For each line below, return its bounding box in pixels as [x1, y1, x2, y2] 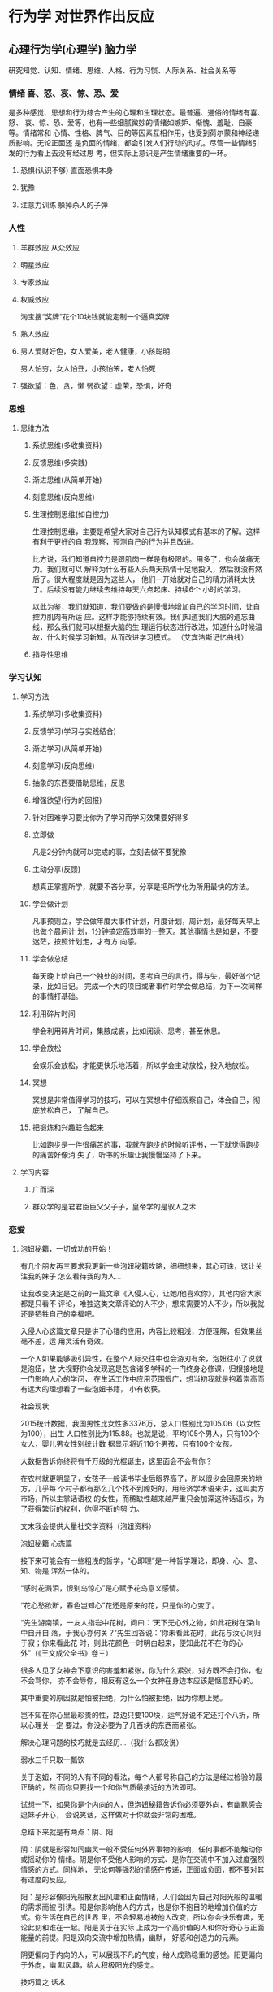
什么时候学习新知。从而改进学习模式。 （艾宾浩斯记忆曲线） [46, 631, 249, 642]
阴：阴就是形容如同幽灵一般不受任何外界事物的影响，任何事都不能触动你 [19, 1844, 262, 1854]
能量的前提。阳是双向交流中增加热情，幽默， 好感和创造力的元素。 [19, 1933, 244, 1942]
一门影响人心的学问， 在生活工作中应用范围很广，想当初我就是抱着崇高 [19, 1374, 258, 1384]
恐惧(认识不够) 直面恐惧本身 [19, 166, 114, 176]
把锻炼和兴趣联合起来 [32, 1122, 104, 1132]
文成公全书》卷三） [48, 1648, 113, 1658]
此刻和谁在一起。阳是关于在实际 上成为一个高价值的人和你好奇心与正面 [27, 1923, 265, 1933]
